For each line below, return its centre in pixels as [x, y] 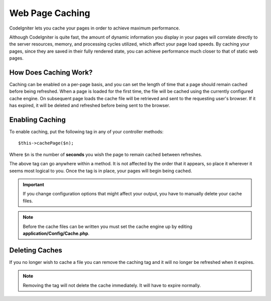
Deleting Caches [36, 250]
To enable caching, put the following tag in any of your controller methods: [87, 132]
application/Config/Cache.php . [56, 233]
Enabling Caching [38, 120]
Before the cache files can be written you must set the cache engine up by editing [108, 226]
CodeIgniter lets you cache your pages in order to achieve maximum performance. [95, 28]
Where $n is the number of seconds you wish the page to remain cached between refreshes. [106, 154]
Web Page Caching [50, 13]
